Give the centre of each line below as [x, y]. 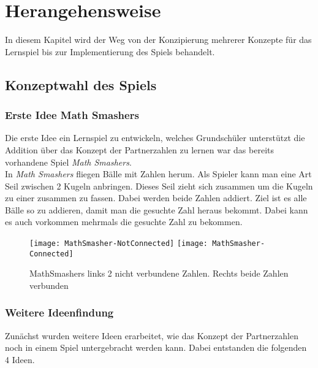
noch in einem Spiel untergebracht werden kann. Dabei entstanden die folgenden [156, 347]
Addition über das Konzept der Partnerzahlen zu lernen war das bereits [139, 149]
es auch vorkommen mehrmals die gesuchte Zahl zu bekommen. [124, 222]
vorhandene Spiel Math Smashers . [68, 162]
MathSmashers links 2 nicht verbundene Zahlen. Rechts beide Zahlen [159, 273]
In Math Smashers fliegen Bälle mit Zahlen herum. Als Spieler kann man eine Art [158, 174]
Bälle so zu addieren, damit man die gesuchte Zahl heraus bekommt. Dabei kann [157, 209]
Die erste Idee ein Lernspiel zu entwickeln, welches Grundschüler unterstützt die [155, 138]
